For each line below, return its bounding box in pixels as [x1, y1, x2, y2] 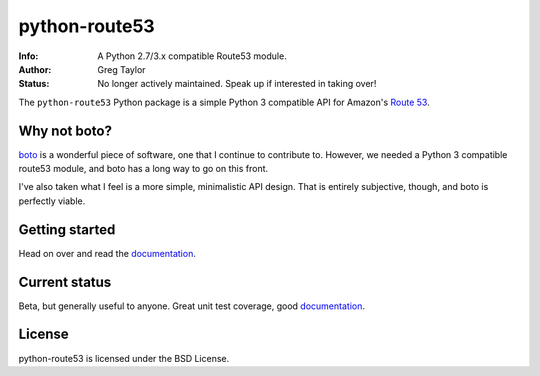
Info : [18, 50, 39, 62]
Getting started [18, 221, 116, 238]
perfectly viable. [18, 195, 86, 207]
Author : [18, 63, 52, 75]
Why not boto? [18, 122, 112, 139]
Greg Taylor [97, 63, 146, 75]
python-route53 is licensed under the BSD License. [18, 352, 230, 364]
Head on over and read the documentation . [18, 247, 197, 259]
